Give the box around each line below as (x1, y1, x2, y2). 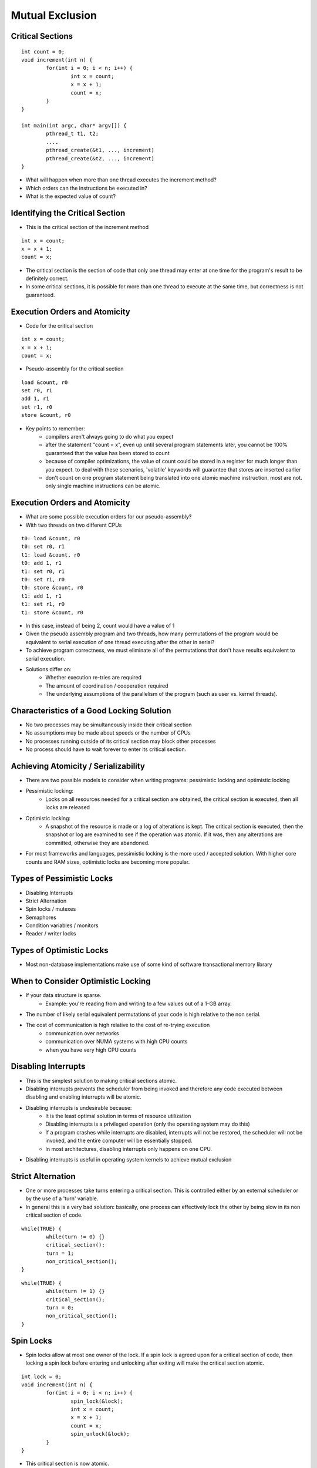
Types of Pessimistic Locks (11, 874, 113, 884)
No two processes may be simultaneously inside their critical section (25, 721, 192, 728)
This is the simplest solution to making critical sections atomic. (25, 1077, 177, 1084)
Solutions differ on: (25, 665, 72, 672)
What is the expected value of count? (25, 193, 116, 200)
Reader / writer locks (25, 930, 76, 937)
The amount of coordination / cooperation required (45, 682, 168, 689)
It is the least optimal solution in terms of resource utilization (45, 1113, 191, 1120)
